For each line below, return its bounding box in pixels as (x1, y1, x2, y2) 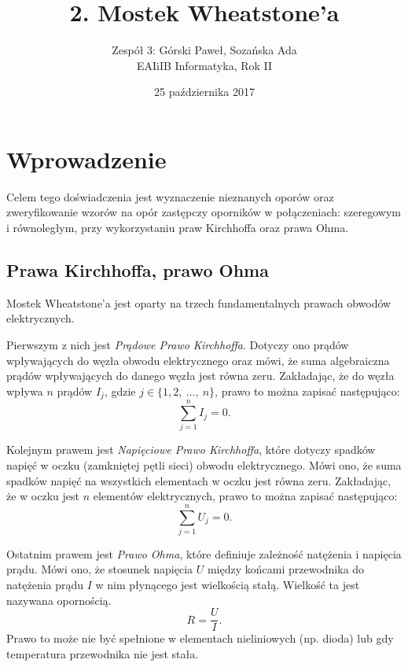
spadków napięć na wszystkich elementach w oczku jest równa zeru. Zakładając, (6, 472, 391, 488)
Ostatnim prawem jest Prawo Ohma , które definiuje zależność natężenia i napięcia (6, 545, 402, 562)
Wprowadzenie (6, 142, 167, 175)
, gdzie (104, 382, 136, 399)
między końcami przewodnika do (207, 561, 365, 577)
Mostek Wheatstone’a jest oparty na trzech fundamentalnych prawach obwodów (6, 294, 391, 311)
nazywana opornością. (6, 591, 112, 608)
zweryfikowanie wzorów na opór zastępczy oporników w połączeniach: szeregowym (6, 204, 401, 220)
